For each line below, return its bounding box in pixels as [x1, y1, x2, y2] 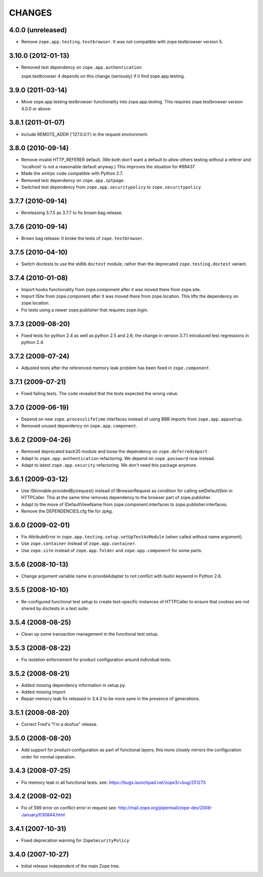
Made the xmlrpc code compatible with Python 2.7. [21, 171, 124, 177]
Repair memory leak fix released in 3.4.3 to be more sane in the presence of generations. [21, 696, 200, 702]
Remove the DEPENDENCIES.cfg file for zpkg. [21, 508, 113, 514]
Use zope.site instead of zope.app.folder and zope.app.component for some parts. [21, 547, 203, 553]
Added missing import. [21, 689, 67, 695]
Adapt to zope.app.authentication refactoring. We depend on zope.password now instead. [21, 455, 215, 461]
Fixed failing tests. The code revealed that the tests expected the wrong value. [21, 390, 179, 396]
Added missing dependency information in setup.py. [21, 682, 126, 688]
